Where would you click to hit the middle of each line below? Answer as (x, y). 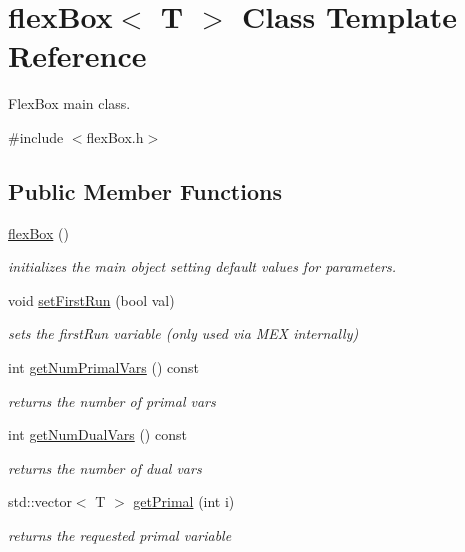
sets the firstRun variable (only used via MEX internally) (183, 333)
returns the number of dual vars (105, 467)
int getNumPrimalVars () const (104, 367)
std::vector (40, 501)
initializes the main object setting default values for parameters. (202, 266)
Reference (77, 55)
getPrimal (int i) (184, 501)
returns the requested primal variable (120, 535)
